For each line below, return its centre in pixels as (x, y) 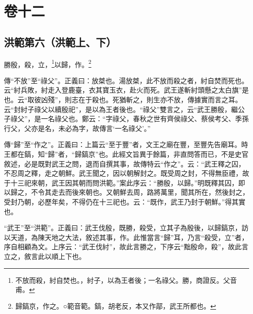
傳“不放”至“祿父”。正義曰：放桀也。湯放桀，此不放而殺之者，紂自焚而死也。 (126, 80)
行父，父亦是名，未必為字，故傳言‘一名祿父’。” (77, 128)
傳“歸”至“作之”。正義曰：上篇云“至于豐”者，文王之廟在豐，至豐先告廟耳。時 (126, 144)
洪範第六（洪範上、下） (60, 42)
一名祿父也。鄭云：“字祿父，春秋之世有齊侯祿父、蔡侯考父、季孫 (145, 119)
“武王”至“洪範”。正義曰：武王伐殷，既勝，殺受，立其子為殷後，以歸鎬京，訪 (126, 228)
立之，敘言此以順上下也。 (45, 256)
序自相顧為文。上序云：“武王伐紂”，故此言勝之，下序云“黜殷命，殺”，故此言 (126, 247)
